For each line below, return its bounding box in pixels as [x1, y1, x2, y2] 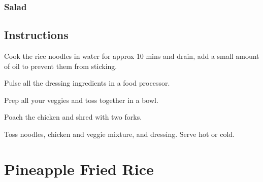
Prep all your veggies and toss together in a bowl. [4, 94, 158, 105]
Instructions [4, 27, 69, 43]
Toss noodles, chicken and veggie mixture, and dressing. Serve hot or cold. [4, 129, 235, 139]
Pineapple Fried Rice [4, 158, 154, 179]
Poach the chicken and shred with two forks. [4, 112, 142, 122]
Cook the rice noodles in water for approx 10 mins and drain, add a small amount [4, 51, 259, 61]
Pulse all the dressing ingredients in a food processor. [4, 78, 170, 88]
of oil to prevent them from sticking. [4, 60, 117, 71]
